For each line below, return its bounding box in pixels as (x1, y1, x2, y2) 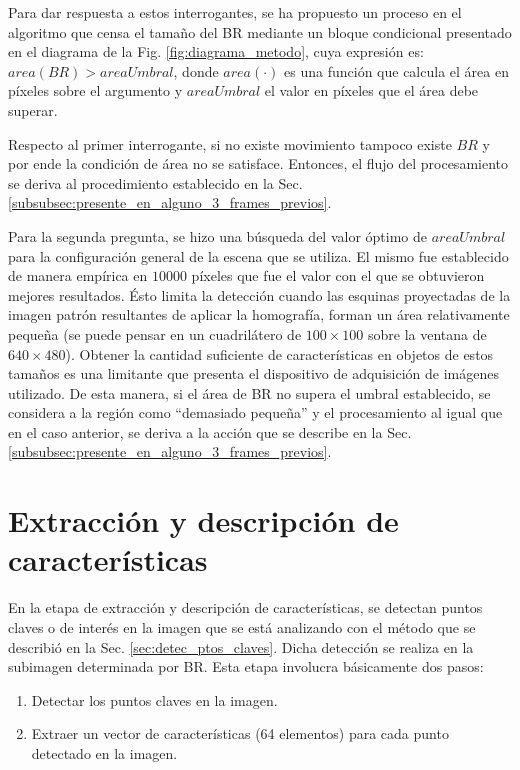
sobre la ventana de (368, 323, 487, 344)
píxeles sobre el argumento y (8, 80, 183, 101)
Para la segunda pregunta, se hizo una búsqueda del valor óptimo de (8, 225, 428, 246)
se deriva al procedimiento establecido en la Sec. (8, 172, 303, 193)
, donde (173, 60, 219, 81)
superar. (8, 99, 58, 120)
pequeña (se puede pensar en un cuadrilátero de (8, 323, 302, 344)
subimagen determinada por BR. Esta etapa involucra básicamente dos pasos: (8, 656, 484, 677)
